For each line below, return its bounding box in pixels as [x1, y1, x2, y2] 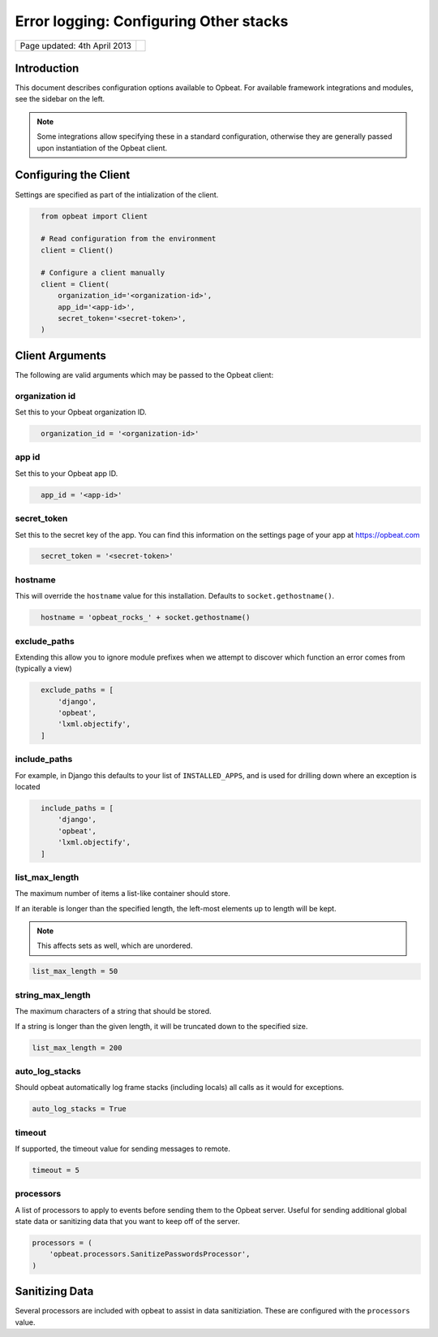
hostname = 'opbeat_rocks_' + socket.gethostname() [41, 613, 251, 622]
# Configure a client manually [41, 268, 165, 278]
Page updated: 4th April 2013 [19, 40, 131, 51]
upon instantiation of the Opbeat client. [36, 143, 168, 153]
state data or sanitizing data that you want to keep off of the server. [15, 1217, 240, 1227]
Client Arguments [15, 348, 107, 362]
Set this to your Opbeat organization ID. [15, 407, 148, 418]
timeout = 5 [32, 1166, 80, 1175]
